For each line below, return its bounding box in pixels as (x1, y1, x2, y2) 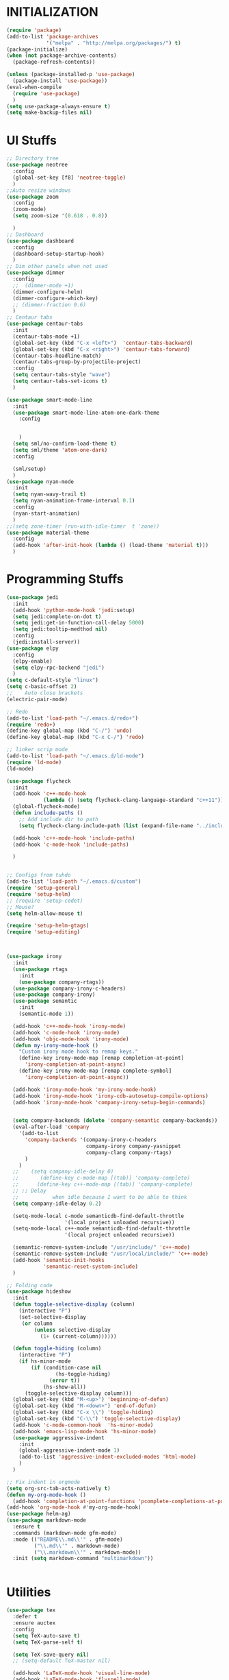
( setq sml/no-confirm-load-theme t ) (12, 440, 117, 448)
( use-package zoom (6, 193, 59, 200)
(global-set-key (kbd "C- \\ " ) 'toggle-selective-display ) (12, 1415, 182, 1422)
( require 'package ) (6, 27, 62, 34)
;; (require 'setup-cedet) (6, 897, 83, 904)
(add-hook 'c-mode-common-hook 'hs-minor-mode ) (12, 1422, 154, 1428)
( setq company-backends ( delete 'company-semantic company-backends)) (12, 1117, 218, 1124)
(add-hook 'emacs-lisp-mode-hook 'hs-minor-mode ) (12, 1428, 157, 1435)
